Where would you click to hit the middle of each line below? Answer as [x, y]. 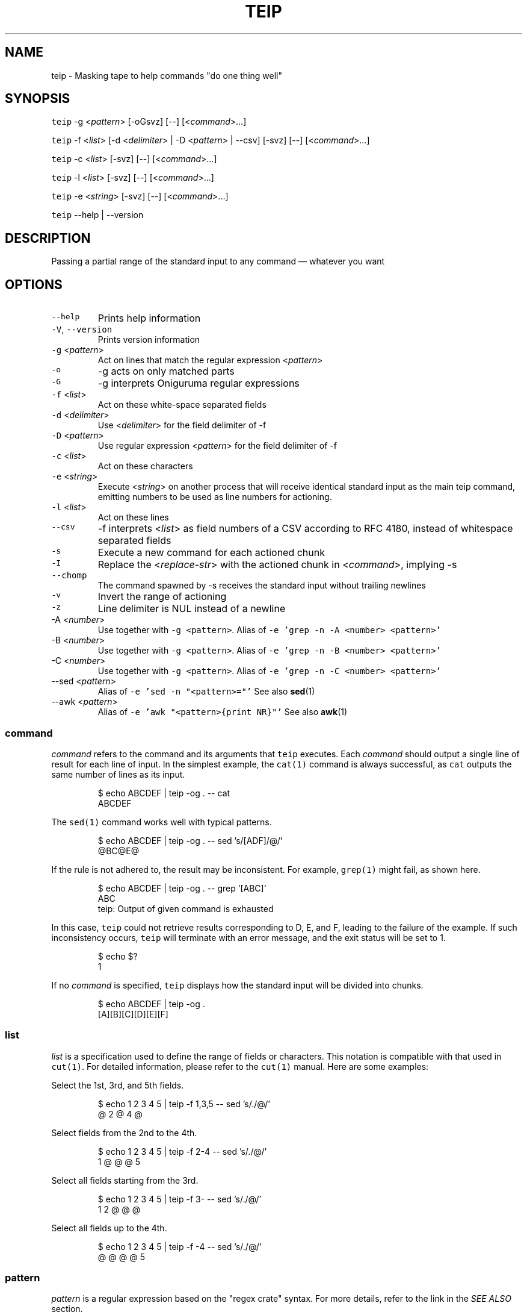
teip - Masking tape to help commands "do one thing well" [167, 75]
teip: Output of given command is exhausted [186, 908]
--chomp [69, 576]
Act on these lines [133, 517]
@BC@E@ [119, 851]
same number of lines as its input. [118, 774]
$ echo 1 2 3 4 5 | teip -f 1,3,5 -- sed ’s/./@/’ [184, 1104]
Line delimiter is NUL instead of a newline [192, 609]
